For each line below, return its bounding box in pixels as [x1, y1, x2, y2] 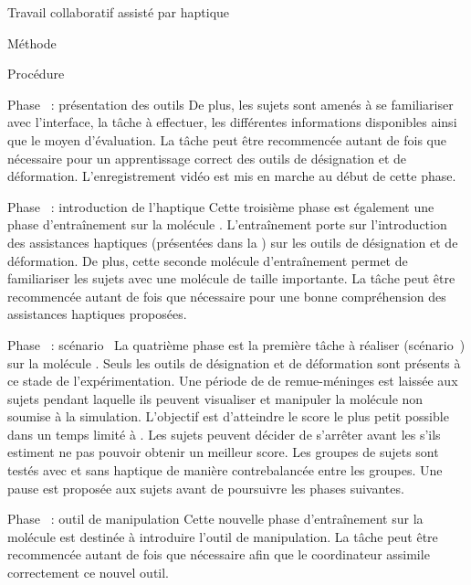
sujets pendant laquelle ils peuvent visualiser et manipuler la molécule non [7, 388, 424, 408]
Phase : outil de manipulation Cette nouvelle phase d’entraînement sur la [7, 509, 424, 528]
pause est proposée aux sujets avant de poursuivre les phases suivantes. [7, 478, 404, 497]
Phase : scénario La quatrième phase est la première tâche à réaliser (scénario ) [7, 335, 466, 354]
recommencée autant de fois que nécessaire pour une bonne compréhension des [7, 286, 446, 305]
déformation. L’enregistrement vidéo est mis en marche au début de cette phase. [7, 166, 456, 186]
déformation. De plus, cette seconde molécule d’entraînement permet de [7, 250, 408, 270]
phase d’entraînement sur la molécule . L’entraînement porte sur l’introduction [7, 215, 447, 234]
